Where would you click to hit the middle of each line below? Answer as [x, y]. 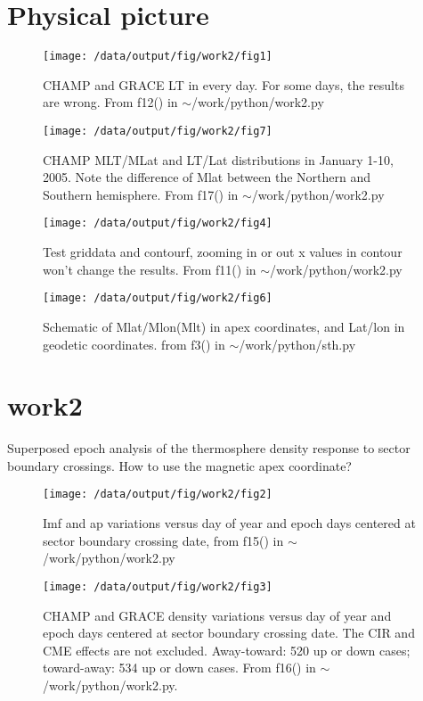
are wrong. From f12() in [110, 102]
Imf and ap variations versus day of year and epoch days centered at [229, 523]
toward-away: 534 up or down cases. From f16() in [179, 668]
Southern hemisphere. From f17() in [141, 194]
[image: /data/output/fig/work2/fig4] [158, 223]
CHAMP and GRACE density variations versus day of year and [217, 615]
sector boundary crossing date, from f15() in [163, 540]
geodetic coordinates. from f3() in [134, 344]
